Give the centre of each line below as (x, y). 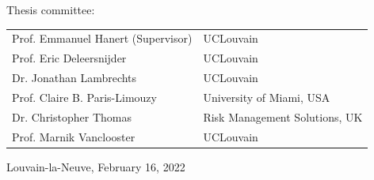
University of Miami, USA (267, 97)
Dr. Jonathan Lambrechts (74, 78)
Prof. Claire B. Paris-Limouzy (84, 97)
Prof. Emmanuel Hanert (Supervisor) (102, 38)
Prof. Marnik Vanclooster (74, 136)
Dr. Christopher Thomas (72, 116)
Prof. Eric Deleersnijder (69, 58)
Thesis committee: (51, 9)
